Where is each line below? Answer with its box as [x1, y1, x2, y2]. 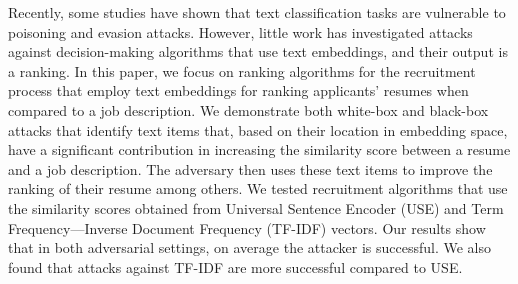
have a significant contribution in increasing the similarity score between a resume [8, 139, 511, 160]
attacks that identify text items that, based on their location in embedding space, [8, 119, 508, 140]
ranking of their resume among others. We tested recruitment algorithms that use [8, 178, 508, 199]
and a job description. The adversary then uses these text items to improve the [8, 158, 493, 179]
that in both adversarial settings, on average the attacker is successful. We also [8, 237, 491, 258]
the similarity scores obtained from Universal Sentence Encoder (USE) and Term [8, 197, 504, 218]
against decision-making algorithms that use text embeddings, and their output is [8, 41, 508, 62]
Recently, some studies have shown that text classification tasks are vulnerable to [8, 2, 506, 22]
